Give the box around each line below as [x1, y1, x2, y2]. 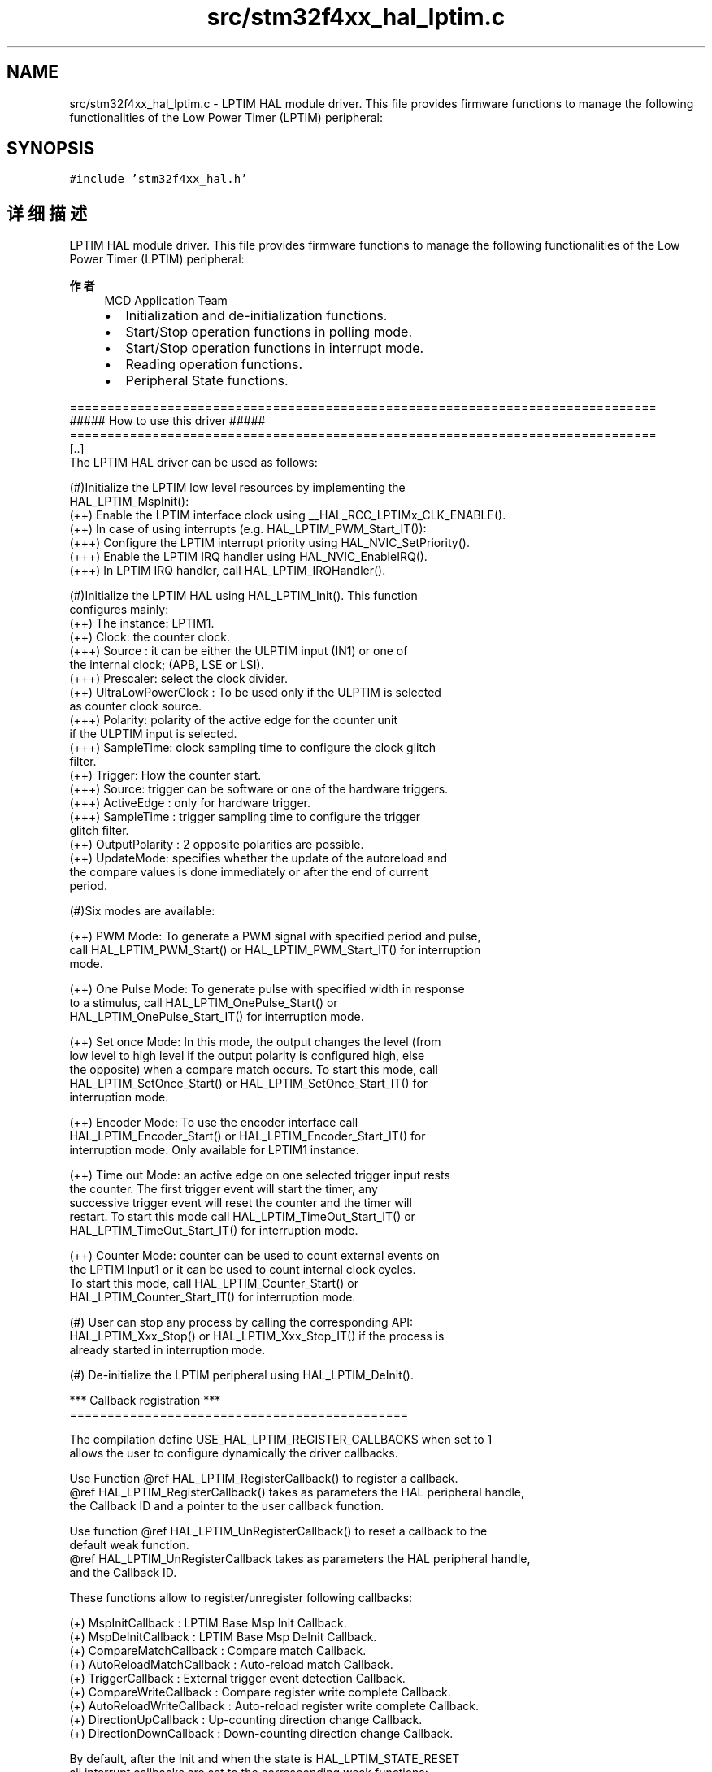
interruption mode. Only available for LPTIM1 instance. [69, 1143, 359, 1157]
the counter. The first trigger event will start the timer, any [69, 1182, 378, 1197]
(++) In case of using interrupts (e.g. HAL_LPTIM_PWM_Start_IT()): [69, 522, 427, 536]
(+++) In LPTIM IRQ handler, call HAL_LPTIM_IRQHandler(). [69, 563, 386, 578]
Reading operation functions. [125, 356, 303, 373]
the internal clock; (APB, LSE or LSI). [69, 658, 264, 672]
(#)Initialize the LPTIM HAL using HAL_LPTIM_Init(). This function [69, 588, 418, 603]
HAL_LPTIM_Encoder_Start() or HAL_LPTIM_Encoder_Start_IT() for [69, 1129, 426, 1144]
